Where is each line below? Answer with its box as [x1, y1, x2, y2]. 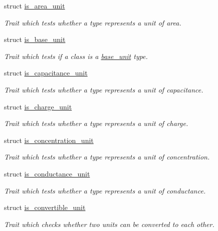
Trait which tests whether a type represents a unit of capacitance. [4, 84, 203, 94]
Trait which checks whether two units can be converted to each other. [4, 218, 214, 229]
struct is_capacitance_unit [4, 67, 88, 78]
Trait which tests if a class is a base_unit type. [4, 50, 148, 61]
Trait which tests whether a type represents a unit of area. [4, 17, 181, 27]
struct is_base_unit [4, 34, 66, 44]
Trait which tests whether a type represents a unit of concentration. [4, 151, 210, 162]
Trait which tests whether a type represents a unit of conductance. [4, 185, 206, 195]
